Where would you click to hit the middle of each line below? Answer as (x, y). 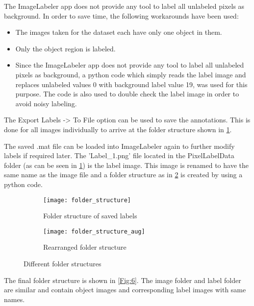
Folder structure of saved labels (90, 216)
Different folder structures (63, 263)
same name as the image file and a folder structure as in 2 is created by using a (123, 175)
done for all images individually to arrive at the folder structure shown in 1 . (118, 129)
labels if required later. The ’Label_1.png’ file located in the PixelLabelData (119, 155)
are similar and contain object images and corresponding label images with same (125, 290)
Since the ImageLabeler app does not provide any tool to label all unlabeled (130, 65)
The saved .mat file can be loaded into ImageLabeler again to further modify (119, 146)
